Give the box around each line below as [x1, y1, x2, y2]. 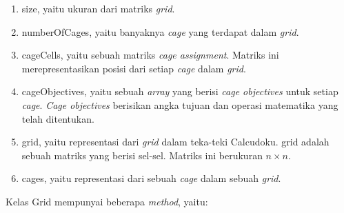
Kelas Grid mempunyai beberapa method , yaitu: [6, 194, 208, 208]
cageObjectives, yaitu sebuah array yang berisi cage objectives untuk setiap [21, 84, 338, 99]
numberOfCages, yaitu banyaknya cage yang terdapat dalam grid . [21, 24, 299, 39]
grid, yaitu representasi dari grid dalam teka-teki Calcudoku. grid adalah [21, 134, 330, 149]
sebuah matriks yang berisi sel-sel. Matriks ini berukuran [21, 148, 263, 162]
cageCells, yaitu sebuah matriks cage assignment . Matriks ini [21, 48, 279, 62]
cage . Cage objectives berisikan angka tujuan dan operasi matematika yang [21, 97, 338, 112]
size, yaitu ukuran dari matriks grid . [21, 1, 175, 15]
